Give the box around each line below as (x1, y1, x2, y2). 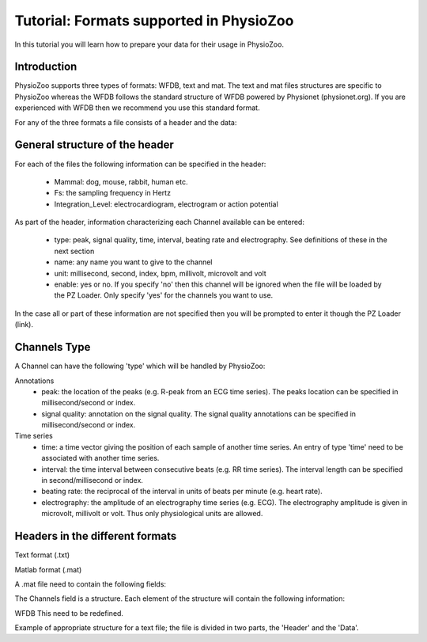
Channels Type (14, 340, 91, 354)
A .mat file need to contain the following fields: (14, 579, 166, 589)
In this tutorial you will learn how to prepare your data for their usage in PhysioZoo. (14, 40, 285, 49)
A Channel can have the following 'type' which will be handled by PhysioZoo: (14, 361, 266, 371)
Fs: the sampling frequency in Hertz (54, 188, 172, 198)
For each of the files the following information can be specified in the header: (14, 159, 266, 169)
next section (54, 246, 95, 256)
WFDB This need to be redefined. (14, 608, 124, 617)
